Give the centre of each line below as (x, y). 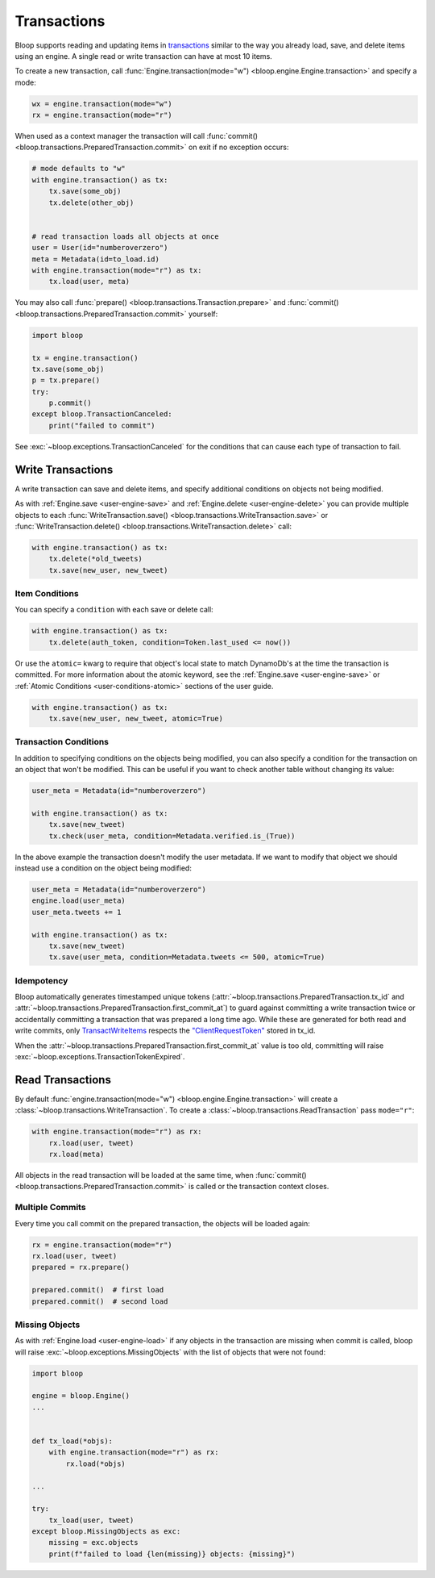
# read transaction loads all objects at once (125, 236)
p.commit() (70, 403)
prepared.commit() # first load (98, 1290)
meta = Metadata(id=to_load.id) (96, 259)
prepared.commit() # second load (100, 1301)
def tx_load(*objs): (72, 1441)
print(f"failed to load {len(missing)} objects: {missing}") (172, 1554)
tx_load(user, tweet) (91, 1520)
